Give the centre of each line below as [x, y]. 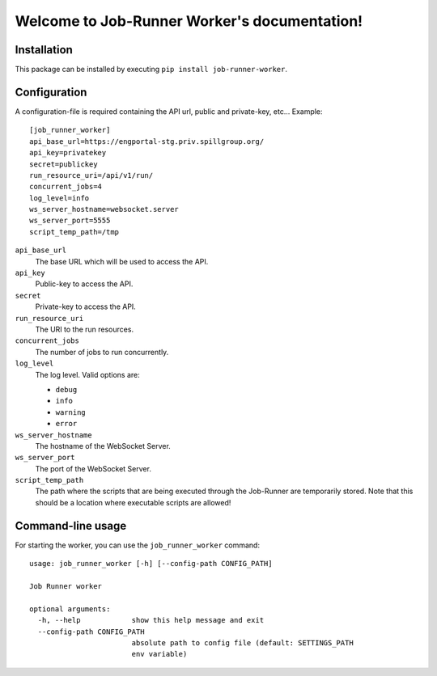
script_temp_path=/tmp [74, 232]
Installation [44, 50]
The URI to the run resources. [84, 329]
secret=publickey [64, 164]
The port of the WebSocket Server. [93, 468]
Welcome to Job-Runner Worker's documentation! [189, 21]
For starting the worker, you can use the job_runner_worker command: [138, 545]
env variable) [159, 654]
